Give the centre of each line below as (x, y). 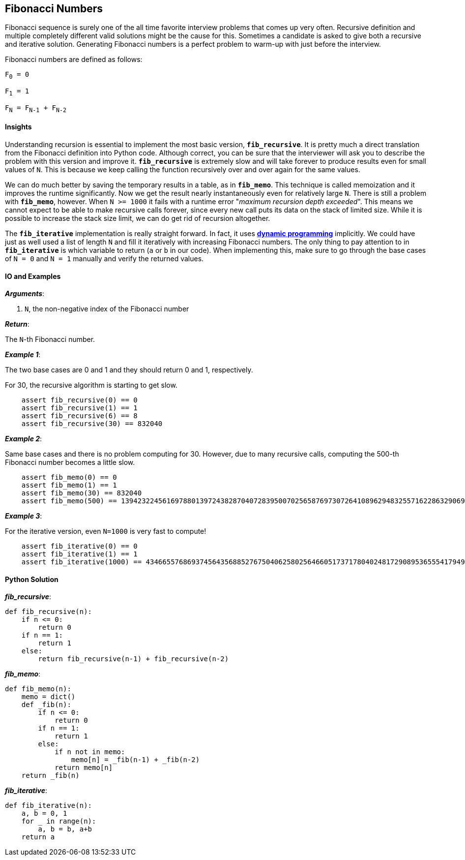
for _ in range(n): (59, 821)
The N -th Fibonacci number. (50, 339)
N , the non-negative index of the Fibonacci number (107, 309)
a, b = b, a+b (65, 829)
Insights (18, 127)
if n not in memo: (90, 752)
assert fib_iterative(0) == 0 (79, 546)
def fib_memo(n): (38, 689)
